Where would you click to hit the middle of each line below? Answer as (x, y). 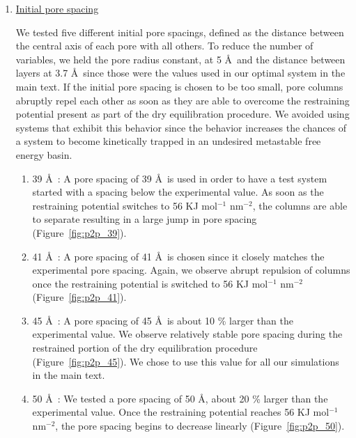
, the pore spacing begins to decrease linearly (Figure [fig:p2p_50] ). (200, 426)
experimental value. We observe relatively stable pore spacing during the (187, 334)
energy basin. (44, 154)
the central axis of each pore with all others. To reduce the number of (164, 46)
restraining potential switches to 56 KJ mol (125, 205)
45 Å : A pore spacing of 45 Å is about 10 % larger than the (163, 320)
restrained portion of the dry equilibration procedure (145, 348)
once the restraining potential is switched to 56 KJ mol (150, 283)
